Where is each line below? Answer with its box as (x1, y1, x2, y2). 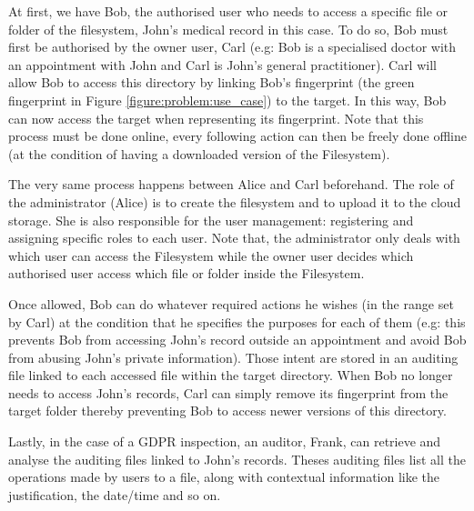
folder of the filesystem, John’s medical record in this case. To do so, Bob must (8, 19, 449, 38)
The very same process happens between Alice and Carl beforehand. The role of (8, 175, 454, 194)
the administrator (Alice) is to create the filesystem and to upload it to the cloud (8, 192, 461, 211)
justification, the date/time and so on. (8, 485, 221, 504)
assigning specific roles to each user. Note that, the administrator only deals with (8, 228, 460, 247)
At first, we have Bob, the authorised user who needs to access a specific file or (8, 2, 449, 20)
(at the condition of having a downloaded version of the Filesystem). (8, 144, 390, 163)
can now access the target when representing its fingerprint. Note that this (8, 108, 424, 127)
